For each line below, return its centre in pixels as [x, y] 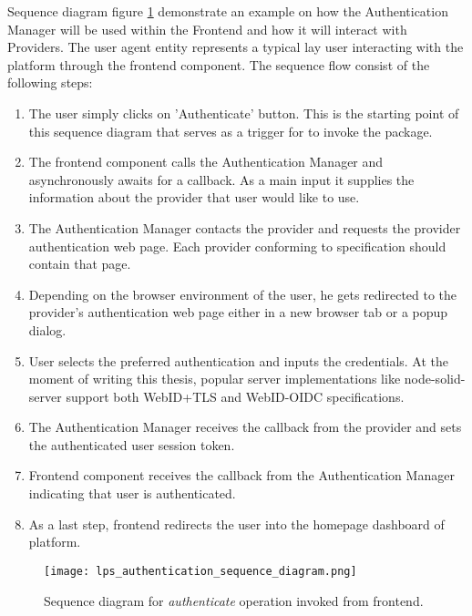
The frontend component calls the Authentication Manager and [206, 162]
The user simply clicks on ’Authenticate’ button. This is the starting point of [244, 113]
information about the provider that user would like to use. [194, 197]
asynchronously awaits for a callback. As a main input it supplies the [221, 179]
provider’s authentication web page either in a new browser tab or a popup [238, 312]
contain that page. [80, 264]
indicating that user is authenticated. [132, 493]
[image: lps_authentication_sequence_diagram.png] [200, 571]
